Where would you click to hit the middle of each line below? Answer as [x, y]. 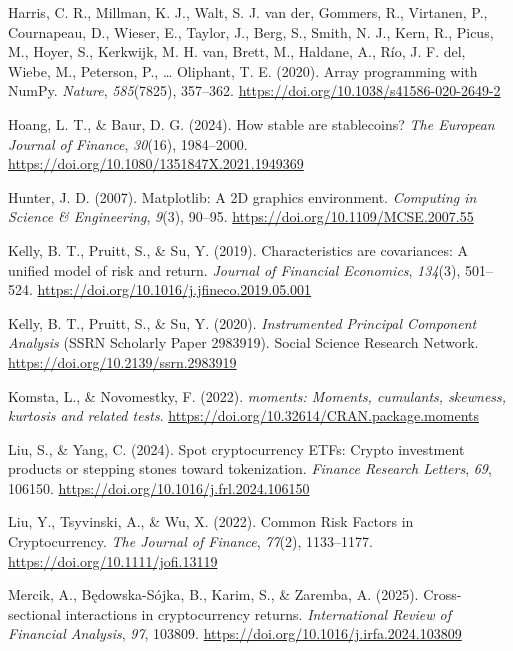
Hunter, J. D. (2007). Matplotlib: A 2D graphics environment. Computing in [242, 196]
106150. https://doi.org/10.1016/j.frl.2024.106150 [159, 487]
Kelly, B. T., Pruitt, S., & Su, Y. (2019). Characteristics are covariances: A [238, 249]
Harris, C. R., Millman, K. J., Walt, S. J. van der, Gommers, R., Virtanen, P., [248, 12]
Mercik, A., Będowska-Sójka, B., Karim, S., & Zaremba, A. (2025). [213, 594]
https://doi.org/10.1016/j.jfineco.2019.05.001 [174, 289]
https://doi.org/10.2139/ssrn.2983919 [122, 361]
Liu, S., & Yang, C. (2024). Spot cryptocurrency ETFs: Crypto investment [236, 448]
